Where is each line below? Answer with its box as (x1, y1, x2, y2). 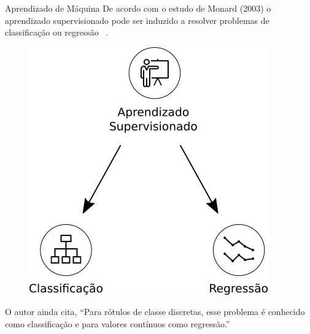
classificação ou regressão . (5, 26, 109, 39)
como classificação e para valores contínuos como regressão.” (5, 317, 230, 330)
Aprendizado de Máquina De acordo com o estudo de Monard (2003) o (5, 2, 271, 14)
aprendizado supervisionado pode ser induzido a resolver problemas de (5, 13, 269, 26)
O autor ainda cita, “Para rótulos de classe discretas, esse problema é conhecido (5, 305, 305, 318)
